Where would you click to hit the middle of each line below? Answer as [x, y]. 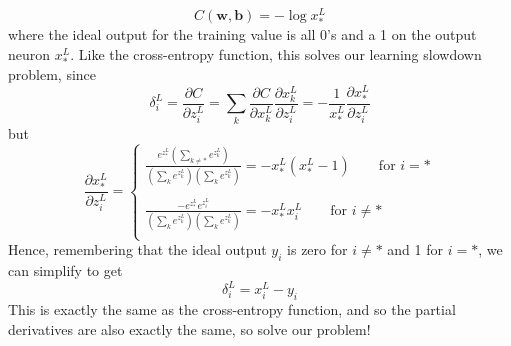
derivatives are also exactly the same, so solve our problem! [189, 328]
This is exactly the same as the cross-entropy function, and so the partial [232, 309]
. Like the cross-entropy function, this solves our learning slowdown [276, 53]
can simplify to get [65, 270]
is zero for [317, 249]
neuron [29, 53]
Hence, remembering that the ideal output [137, 249]
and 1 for [415, 249]
